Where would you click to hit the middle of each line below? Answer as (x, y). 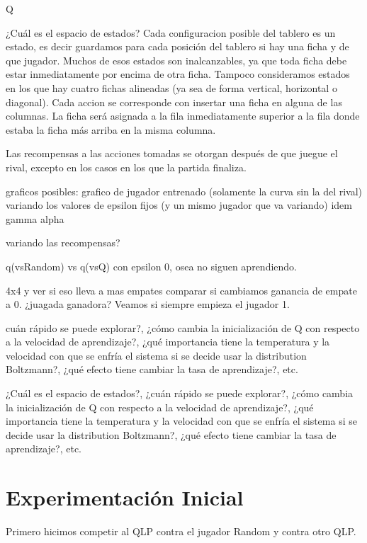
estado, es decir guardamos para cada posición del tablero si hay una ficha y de (177, 46)
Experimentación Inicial (125, 497)
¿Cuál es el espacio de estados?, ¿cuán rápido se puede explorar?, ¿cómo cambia (180, 393)
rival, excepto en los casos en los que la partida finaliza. (126, 167)
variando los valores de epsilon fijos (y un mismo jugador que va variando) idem (179, 205)
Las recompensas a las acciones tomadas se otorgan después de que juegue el (172, 153)
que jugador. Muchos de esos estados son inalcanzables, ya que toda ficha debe (176, 60)
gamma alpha (35, 218)
